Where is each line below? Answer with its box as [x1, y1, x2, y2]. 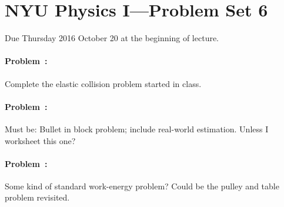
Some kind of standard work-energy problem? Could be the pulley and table [5, 179, 279, 192]
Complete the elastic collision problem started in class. [5, 77, 202, 89]
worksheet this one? [5, 134, 76, 146]
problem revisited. [5, 191, 70, 203]
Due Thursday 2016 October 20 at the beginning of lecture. [5, 32, 219, 44]
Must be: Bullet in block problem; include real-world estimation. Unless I [5, 122, 269, 135]
